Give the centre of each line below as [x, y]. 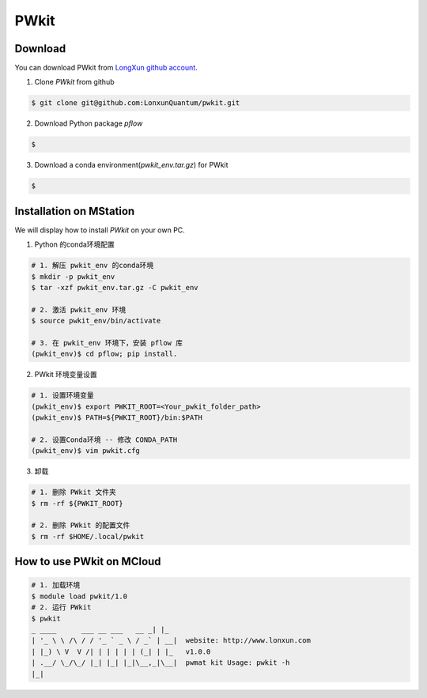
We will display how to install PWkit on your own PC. [100, 230]
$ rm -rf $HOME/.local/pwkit [88, 536]
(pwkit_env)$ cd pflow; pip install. [104, 354]
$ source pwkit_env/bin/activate [96, 321]
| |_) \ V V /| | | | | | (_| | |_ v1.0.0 [121, 651]
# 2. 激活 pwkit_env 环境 [79, 309]
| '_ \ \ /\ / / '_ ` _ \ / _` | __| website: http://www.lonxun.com [171, 641]
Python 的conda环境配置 [74, 244]
